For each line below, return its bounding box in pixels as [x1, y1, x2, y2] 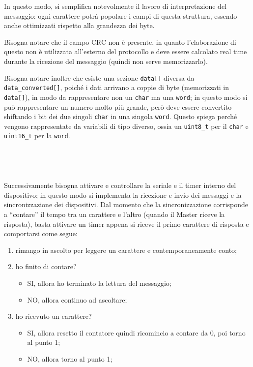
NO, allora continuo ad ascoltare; [27, 294, 127, 305]
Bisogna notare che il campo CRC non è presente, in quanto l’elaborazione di [4, 36, 236, 47]
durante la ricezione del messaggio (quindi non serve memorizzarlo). [4, 56, 208, 66]
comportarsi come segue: [4, 228, 78, 239]
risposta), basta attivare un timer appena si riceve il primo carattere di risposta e [4, 218, 249, 229]
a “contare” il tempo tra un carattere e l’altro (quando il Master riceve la [4, 209, 225, 219]
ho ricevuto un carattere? [15, 311, 92, 321]
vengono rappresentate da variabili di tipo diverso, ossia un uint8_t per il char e [4, 121, 249, 131]
